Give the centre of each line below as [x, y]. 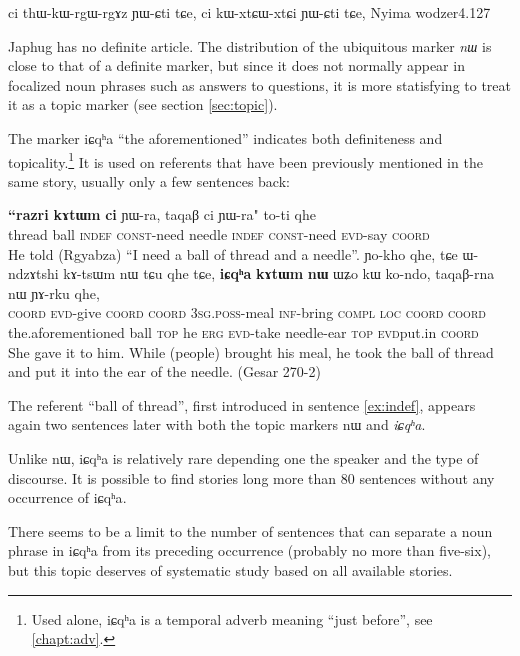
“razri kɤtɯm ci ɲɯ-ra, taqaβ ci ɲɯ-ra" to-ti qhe [162, 214]
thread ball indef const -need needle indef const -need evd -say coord [219, 234]
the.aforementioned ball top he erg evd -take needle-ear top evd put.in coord [243, 331]
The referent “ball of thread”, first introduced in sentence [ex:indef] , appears [242, 404]
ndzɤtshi [33, 273]
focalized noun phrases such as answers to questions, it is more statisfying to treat [260, 84]
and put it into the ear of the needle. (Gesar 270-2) [164, 371]
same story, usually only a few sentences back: [149, 180]
